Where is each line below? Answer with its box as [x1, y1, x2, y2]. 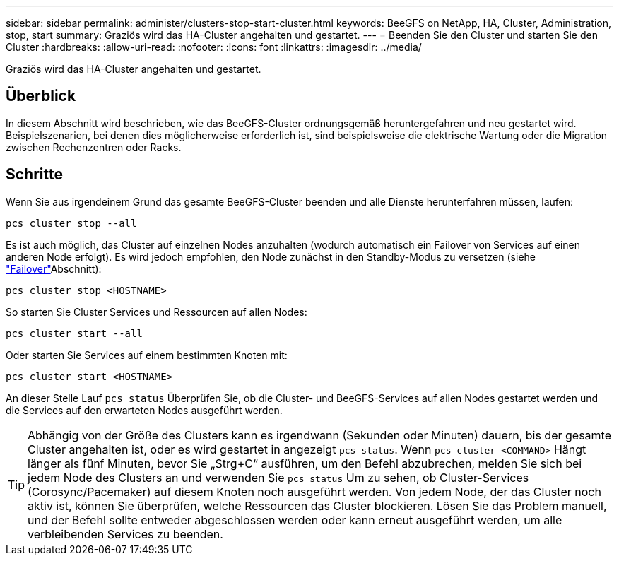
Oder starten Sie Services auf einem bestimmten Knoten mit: [6, 348, 288, 361]
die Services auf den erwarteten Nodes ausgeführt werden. [6, 403, 283, 416]
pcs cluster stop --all [6, 217, 137, 229]
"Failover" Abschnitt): [6, 262, 102, 275]
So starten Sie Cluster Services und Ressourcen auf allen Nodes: [6, 305, 307, 318]
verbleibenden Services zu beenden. [28, 526, 223, 541]
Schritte [6, 165, 63, 184]
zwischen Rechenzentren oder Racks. [6, 141, 182, 153]
